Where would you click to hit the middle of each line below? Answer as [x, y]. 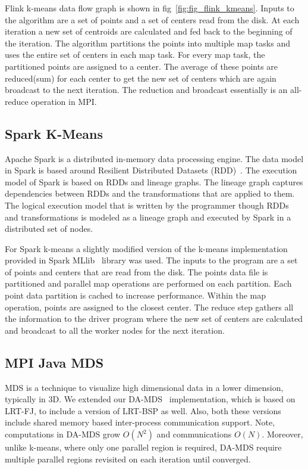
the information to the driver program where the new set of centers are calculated [154, 319]
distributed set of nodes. [49, 229]
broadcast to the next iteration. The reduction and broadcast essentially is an [146, 90]
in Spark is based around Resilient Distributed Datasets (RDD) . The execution [151, 170]
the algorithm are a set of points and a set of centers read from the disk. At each [152, 19]
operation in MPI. [64, 101]
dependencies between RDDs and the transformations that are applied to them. [150, 193]
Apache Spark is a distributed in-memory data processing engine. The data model [154, 158]
